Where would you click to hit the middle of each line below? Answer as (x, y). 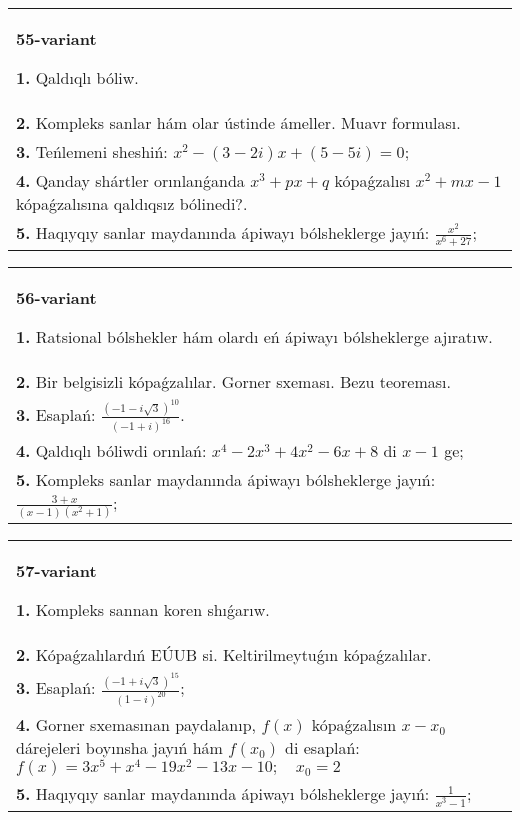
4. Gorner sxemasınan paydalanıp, (136, 724)
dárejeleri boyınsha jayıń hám (119, 747)
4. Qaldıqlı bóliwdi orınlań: (111, 451)
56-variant (56, 298)
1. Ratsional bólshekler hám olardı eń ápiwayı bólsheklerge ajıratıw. (254, 337)
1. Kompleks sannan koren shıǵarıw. (143, 610)
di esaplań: (322, 747)
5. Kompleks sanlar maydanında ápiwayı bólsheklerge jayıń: (226, 480)
